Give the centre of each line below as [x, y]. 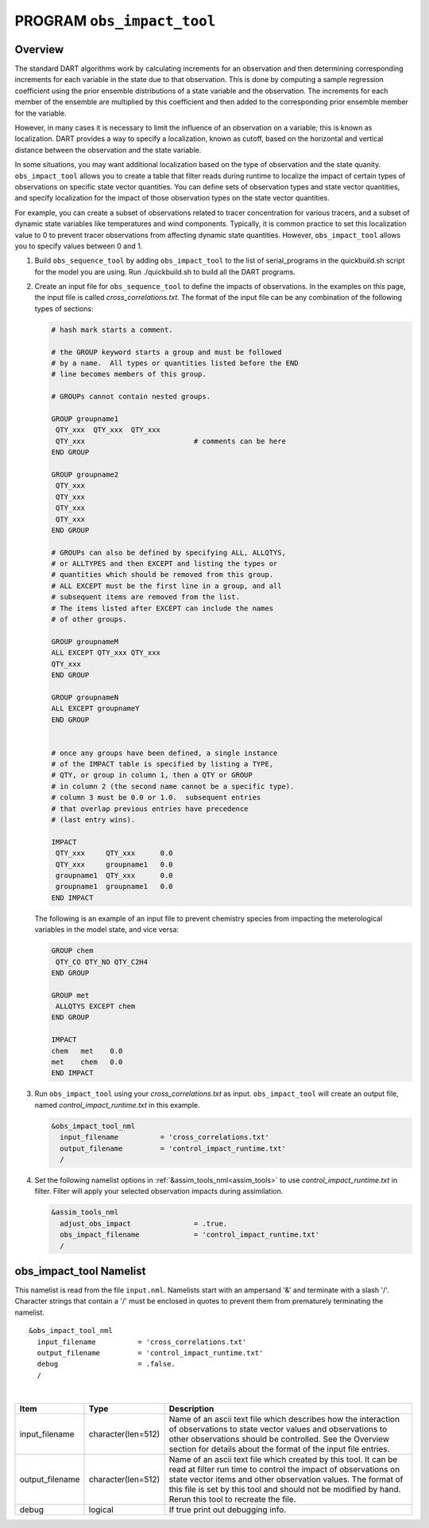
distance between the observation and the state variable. [108, 150]
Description [191, 1409]
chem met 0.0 [87, 1051]
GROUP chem [72, 951]
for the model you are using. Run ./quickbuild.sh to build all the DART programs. [165, 271]
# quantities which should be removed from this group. [162, 575]
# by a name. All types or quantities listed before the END [175, 363]
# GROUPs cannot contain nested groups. [131, 397]
